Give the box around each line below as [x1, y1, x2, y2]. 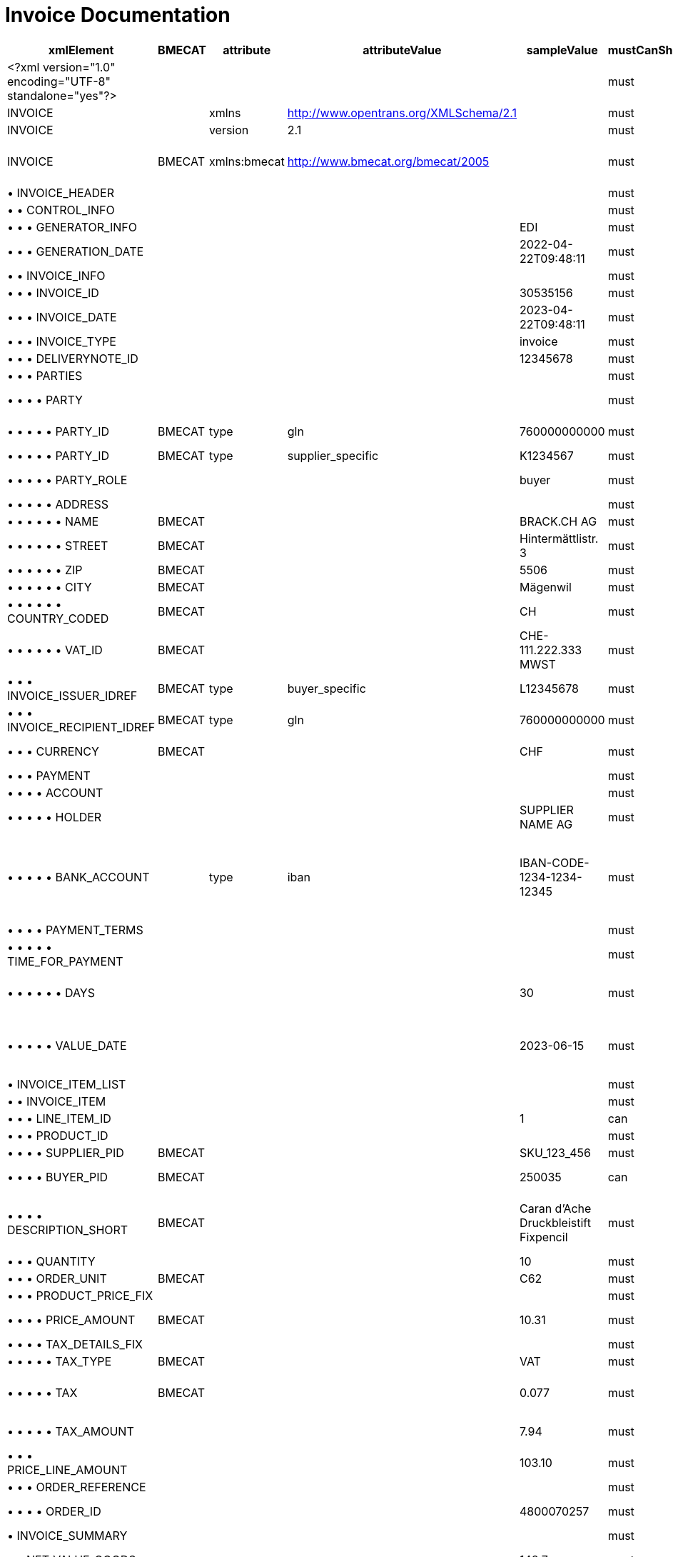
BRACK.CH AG [519, 514, 597, 529]
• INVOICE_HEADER [7, 185, 115, 200]
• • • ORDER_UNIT [7, 1271, 107, 1286]
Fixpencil [519, 1229, 568, 1244]
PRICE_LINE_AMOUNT [7, 1462, 128, 1477]
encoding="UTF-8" [7, 74, 111, 89]
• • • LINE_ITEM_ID [7, 1111, 111, 1126]
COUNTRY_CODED [7, 611, 109, 626]
